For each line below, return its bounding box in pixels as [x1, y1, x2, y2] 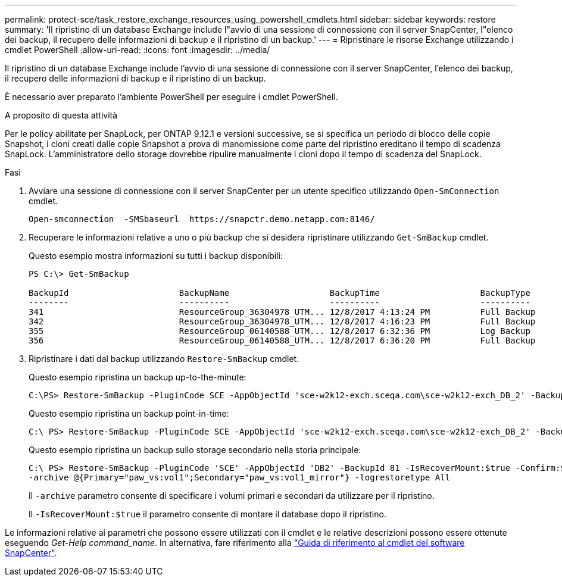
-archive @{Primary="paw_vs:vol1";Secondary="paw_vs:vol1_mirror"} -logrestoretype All [29, 473, 451, 482]
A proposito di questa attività [5, 110, 118, 120]
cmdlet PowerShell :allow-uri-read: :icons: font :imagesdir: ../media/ [5, 45, 270, 55]
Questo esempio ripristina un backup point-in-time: [29, 408, 229, 418]
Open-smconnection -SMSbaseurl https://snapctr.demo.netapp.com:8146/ [29, 214, 375, 224]
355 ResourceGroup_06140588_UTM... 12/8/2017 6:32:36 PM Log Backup [29, 326, 530, 336]
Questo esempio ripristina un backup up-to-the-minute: [29, 372, 246, 382]
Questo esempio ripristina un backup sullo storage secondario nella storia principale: [29, 445, 361, 455]
